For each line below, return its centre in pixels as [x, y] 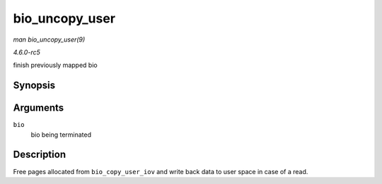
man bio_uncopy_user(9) [49, 39]
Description [40, 155]
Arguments [39, 108]
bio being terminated [61, 135]
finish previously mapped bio [56, 65]
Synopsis [34, 86]
